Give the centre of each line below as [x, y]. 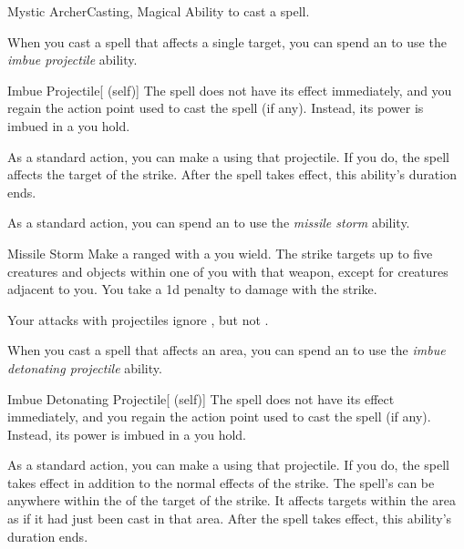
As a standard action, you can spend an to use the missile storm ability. [209, 223]
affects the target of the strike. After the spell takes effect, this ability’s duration [232, 174]
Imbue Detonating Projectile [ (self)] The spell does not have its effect [201, 398]
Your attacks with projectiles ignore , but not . [138, 319]
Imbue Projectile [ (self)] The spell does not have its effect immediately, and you [230, 90]
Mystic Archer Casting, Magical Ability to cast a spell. [159, 11]
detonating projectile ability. [85, 367]
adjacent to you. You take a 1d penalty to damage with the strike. [192, 289]
